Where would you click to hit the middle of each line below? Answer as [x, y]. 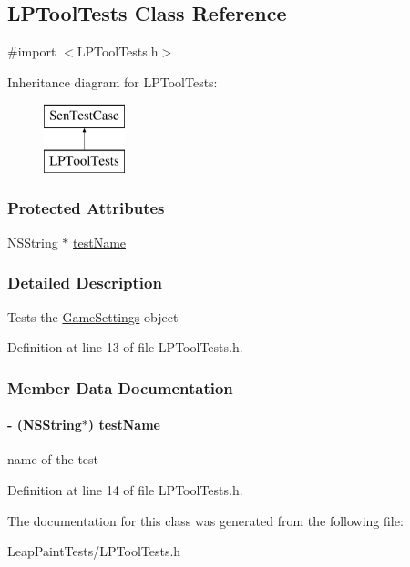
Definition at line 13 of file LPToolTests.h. [125, 347]
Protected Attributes [86, 208]
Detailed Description [85, 283]
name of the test [53, 459]
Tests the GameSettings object [93, 316]
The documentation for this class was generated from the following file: [205, 520]
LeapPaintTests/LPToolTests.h [94, 551]
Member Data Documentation [120, 387]
